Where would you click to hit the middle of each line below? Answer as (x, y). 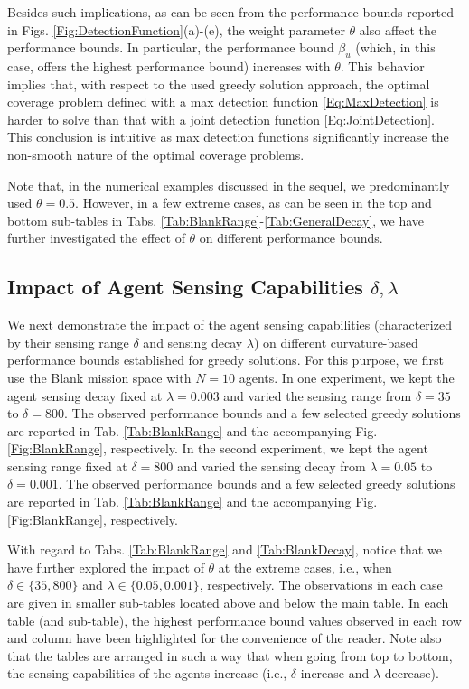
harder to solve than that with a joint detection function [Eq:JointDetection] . (221, 119)
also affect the (398, 29)
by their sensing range (68, 342)
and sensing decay (193, 342)
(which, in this (395, 47)
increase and (335, 673)
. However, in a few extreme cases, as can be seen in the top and (253, 203)
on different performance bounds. (291, 238)
